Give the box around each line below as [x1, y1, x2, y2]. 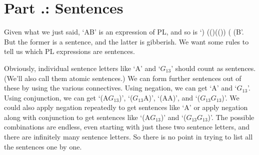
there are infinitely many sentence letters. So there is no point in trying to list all [4, 131, 253, 142]
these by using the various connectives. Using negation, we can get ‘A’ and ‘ [4, 82, 237, 93]
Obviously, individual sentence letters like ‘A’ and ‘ [4, 62, 160, 73]
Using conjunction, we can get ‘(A [4, 92, 108, 102]
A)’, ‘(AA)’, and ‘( [143, 92, 200, 102]
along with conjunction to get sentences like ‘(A [4, 111, 150, 122]
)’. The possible [207, 111, 254, 122]
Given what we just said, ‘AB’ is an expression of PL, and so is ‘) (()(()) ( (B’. [4, 26, 244, 37]
